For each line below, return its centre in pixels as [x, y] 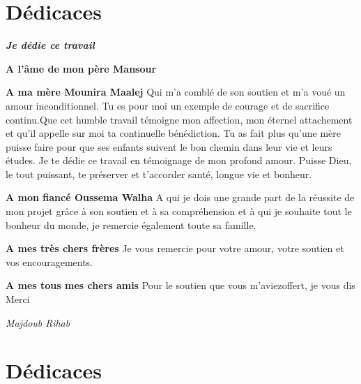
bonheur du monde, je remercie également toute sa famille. [131, 224]
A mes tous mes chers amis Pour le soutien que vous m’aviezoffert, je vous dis [180, 285]
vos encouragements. [49, 261]
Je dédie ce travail [50, 45]
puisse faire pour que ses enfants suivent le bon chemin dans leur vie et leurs [169, 146]
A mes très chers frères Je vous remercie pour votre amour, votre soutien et [175, 248]
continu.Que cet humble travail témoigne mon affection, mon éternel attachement [179, 119]
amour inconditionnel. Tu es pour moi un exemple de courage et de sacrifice [168, 105]
